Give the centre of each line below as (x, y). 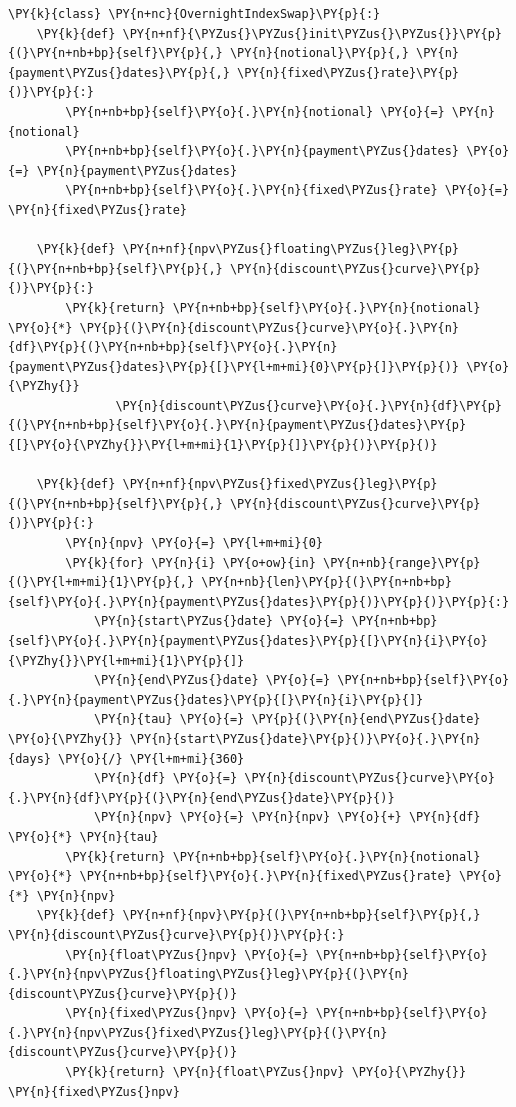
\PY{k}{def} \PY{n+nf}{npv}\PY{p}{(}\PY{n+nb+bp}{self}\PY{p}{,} (258, 915)
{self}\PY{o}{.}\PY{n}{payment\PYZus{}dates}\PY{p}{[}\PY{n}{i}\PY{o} (248, 641)
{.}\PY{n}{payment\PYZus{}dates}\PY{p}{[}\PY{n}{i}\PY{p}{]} (216, 699)
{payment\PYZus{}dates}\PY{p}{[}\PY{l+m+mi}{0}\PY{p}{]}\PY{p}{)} (234, 366)
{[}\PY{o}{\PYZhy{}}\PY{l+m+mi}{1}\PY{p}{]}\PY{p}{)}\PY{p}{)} (223, 445)
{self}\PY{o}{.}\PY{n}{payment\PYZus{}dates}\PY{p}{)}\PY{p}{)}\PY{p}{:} (259, 601)
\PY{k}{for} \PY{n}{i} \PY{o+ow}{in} (190, 562)
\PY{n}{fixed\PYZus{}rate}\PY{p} (348, 72)
